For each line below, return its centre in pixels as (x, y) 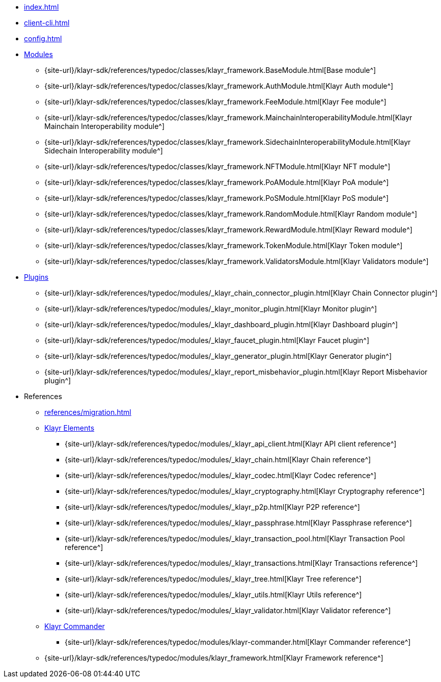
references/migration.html (88, 412)
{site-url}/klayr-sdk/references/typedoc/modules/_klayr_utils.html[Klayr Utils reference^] (213, 595)
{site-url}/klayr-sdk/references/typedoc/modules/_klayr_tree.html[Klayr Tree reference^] (213, 579)
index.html (42, 7)
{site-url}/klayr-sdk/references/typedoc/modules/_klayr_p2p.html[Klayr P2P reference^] (212, 507)
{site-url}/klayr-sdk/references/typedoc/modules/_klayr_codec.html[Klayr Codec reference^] (220, 475)
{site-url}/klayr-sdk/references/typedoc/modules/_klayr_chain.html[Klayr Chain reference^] (218, 460)
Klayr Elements (70, 428)
